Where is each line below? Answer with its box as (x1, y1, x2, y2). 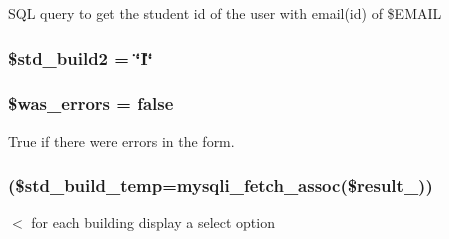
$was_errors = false (8, 91, 174, 116)
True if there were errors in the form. (8, 130, 235, 151)
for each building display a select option (31, 212, 275, 233)
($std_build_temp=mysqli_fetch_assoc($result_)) (8, 173, 433, 198)
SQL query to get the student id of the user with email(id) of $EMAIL (8, 3, 442, 23)
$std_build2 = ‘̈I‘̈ (8, 45, 153, 70)
